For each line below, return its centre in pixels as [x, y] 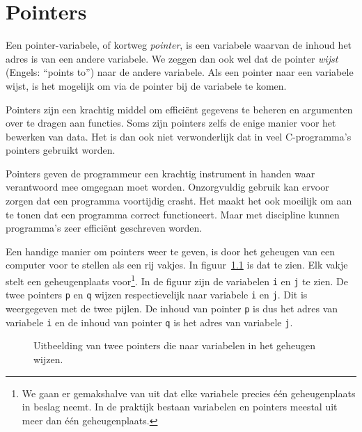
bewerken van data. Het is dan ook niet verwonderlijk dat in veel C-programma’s [179, 136]
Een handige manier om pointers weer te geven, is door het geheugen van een [170, 251]
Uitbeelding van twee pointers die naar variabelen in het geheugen [175, 345]
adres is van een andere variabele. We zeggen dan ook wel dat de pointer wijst [172, 58]
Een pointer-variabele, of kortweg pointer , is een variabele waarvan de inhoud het [179, 45]
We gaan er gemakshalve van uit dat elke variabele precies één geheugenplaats [189, 393]
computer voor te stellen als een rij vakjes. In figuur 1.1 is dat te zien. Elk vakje [177, 265]
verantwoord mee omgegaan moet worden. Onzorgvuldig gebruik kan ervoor [167, 187]
